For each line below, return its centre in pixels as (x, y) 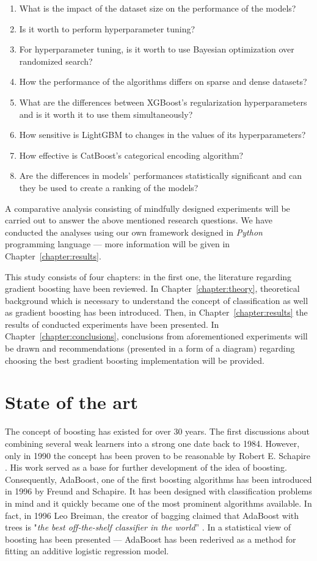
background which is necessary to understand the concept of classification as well (157, 300)
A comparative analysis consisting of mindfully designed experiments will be (148, 208)
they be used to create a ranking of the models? (109, 187)
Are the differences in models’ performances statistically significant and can (161, 176)
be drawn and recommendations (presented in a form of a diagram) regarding (150, 348)
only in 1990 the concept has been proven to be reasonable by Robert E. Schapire (158, 455)
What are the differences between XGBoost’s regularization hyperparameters (163, 102)
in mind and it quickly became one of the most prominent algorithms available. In (158, 503)
